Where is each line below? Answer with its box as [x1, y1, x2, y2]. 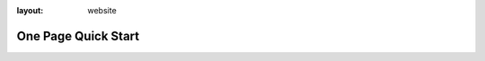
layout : [16, 5, 44, 15]
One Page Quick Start [16, 28, 139, 44]
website [87, 5, 117, 15]
